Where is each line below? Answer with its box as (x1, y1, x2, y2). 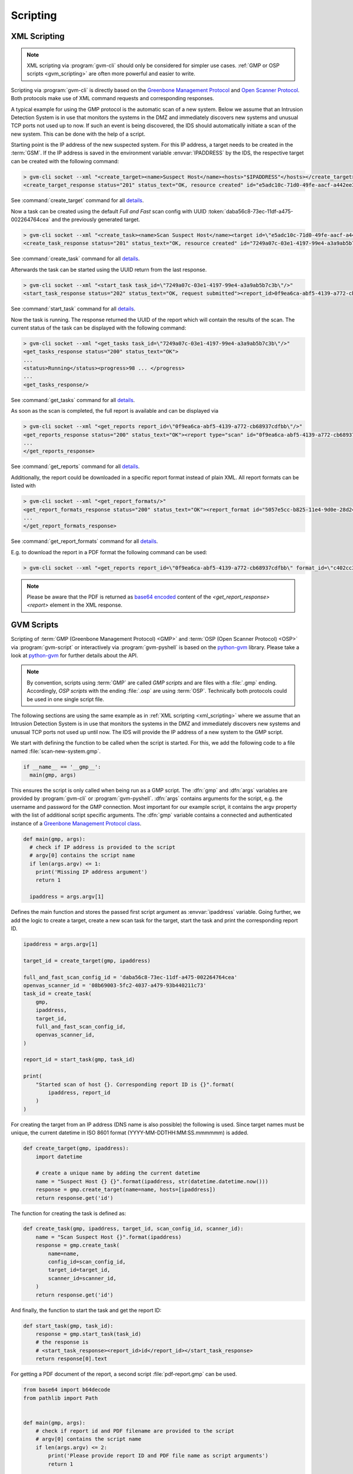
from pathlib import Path (23, 1394, 98, 1401)
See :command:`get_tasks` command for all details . (11, 396, 135, 403)
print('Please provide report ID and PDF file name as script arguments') (48, 1452, 269, 1459)
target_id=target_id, (48, 1266, 111, 1274)
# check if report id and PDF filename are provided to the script (35, 1427, 235, 1434)
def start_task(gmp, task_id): (23, 1322, 114, 1329)
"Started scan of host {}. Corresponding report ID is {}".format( (35, 1081, 235, 1088)
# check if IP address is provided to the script (29, 844, 176, 850)
